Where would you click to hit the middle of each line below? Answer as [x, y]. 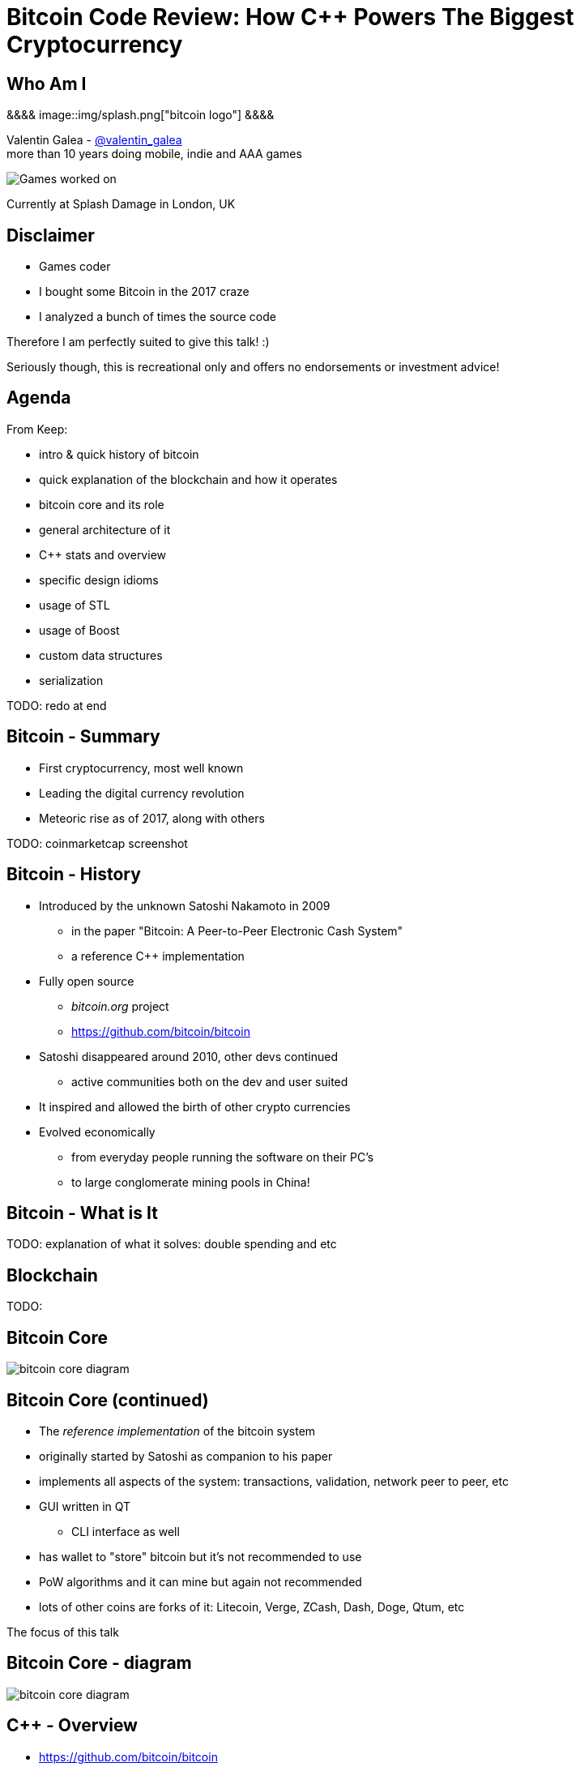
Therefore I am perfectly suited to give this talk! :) [138, 342]
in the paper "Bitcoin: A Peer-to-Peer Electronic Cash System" [237, 931]
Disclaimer [51, 235]
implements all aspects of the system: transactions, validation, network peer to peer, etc [274, 1481]
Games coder [75, 267]
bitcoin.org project [120, 1006]
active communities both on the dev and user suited [210, 1081]
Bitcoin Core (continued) [108, 1400]
